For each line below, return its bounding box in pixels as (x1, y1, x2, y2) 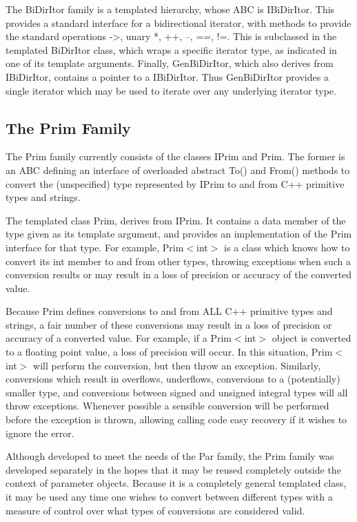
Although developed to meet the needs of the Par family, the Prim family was (6, 449, 334, 463)
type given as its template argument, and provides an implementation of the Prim (6, 226, 352, 241)
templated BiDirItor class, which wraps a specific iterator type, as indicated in (6, 42, 337, 57)
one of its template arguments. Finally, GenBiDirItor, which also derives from (6, 56, 334, 70)
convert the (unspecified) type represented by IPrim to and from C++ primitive (6, 176, 345, 191)
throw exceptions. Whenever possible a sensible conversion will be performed (6, 398, 329, 413)
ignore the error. (6, 425, 74, 440)
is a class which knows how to (224, 240, 350, 254)
